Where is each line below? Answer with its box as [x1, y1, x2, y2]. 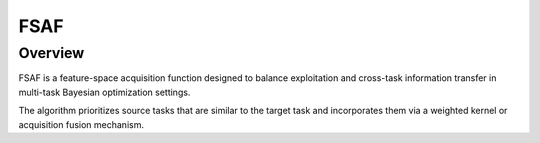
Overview [18, 44, 85, 62]
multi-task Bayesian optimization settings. [18, 86, 191, 98]
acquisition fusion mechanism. [18, 118, 145, 130]
